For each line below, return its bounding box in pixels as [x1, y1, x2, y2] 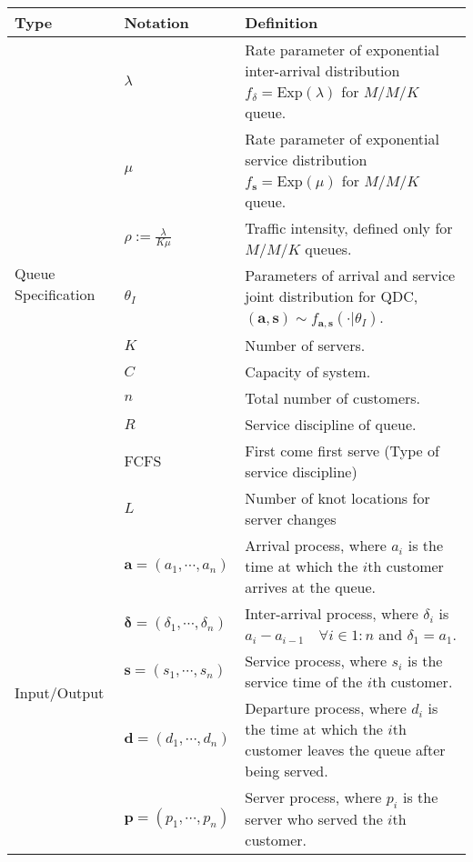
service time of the [245, 670, 363, 692]
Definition [245, 12, 318, 33]
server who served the [245, 808, 383, 830]
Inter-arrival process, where [245, 602, 418, 624]
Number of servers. [245, 334, 366, 356]
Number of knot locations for [245, 486, 430, 508]
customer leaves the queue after [245, 738, 446, 760]
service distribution [245, 149, 367, 170]
